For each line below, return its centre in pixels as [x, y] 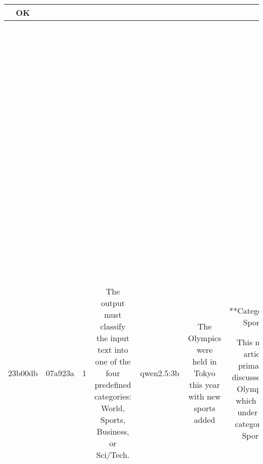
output [113, 303]
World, [113, 408]
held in [205, 361]
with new [205, 396]
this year [205, 384]
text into [113, 349]
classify [113, 326]
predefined [113, 384]
